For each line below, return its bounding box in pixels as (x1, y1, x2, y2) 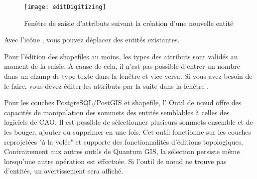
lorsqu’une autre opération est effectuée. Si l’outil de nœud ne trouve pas (4, 156, 227, 166)
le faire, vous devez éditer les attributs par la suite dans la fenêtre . (4, 80, 209, 91)
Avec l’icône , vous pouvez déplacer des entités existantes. (4, 34, 180, 45)
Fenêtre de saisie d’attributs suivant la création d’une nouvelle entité (24, 17, 234, 28)
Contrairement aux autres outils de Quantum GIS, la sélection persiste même (4, 146, 240, 157)
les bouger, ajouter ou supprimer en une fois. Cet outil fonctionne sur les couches (4, 127, 252, 137)
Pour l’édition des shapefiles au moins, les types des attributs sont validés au (4, 51, 238, 61)
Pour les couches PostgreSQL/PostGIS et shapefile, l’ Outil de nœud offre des (4, 97, 242, 108)
